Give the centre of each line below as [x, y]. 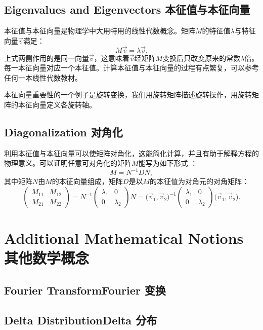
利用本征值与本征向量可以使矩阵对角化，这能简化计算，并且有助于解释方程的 [131, 153]
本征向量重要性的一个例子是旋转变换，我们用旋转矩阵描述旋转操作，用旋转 [128, 95]
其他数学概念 [47, 258]
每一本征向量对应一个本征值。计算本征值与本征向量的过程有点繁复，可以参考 [131, 68]
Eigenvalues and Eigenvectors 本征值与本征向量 [127, 9]
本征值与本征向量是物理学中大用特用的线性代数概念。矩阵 [100, 31]
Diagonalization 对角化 [63, 132]
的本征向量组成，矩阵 [87, 181]
